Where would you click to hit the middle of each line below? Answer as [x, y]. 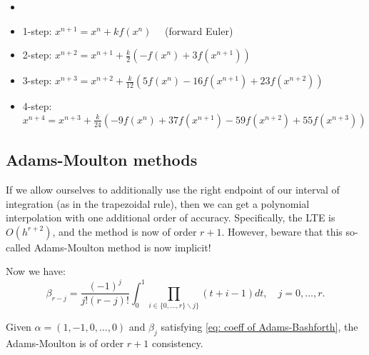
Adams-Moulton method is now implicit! [122, 247]
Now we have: [36, 271]
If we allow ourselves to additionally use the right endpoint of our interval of [173, 189]
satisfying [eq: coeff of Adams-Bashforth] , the [259, 327]
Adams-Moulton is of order [65, 343]
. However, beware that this [282, 231]
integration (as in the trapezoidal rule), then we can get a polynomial [158, 203]
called [18, 247]
